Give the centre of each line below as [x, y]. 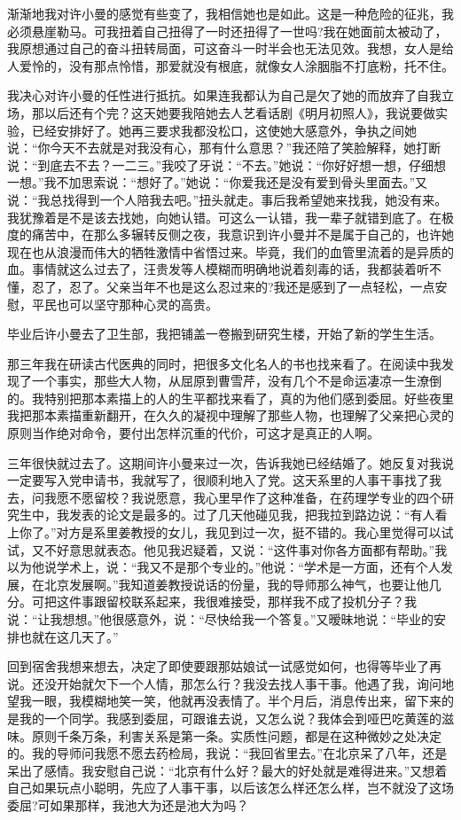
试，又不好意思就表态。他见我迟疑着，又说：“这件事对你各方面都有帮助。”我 [227, 549]
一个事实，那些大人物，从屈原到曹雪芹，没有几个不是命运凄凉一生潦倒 [236, 381]
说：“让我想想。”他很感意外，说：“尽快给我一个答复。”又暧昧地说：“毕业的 [221, 619]
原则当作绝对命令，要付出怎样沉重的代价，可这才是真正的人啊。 [193, 433]
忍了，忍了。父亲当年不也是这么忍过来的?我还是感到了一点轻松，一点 [233, 286]
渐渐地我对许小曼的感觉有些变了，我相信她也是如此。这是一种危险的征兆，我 [230, 13]
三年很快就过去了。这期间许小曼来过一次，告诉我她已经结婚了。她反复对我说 [230, 462]
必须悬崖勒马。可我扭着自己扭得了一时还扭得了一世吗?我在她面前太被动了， [227, 31]
